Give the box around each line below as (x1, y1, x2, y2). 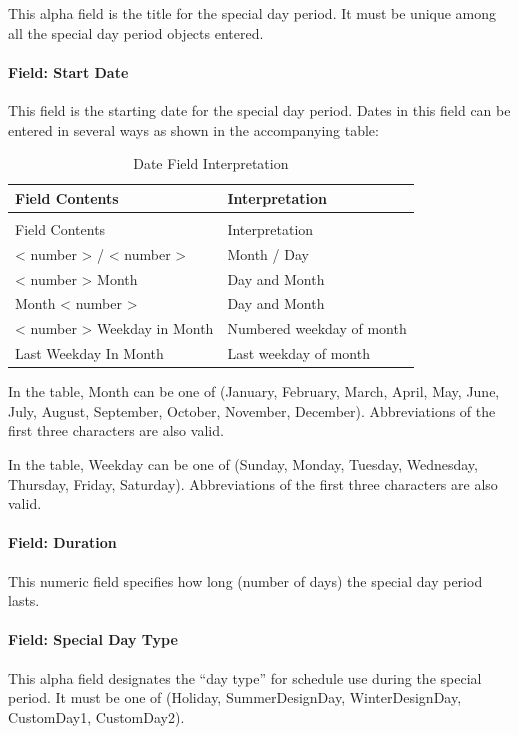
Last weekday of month (227, 343, 370, 364)
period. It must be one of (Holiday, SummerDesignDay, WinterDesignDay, (8, 687, 462, 708)
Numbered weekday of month (227, 318, 407, 339)
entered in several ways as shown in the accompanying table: (8, 119, 379, 140)
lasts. (8, 590, 40, 611)
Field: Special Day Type (8, 629, 178, 650)
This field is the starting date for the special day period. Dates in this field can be (8, 99, 511, 120)
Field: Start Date (8, 61, 129, 82)
